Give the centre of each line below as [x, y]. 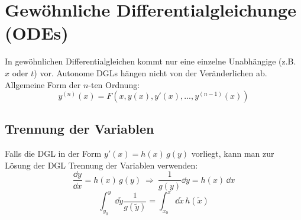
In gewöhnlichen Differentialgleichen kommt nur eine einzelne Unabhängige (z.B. [150, 61]
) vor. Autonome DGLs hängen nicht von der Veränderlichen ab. [150, 72]
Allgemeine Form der [43, 84]
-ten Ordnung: [114, 84]
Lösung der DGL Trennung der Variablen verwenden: [101, 165]
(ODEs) [37, 33]
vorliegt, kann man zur [233, 153]
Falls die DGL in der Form [53, 153]
